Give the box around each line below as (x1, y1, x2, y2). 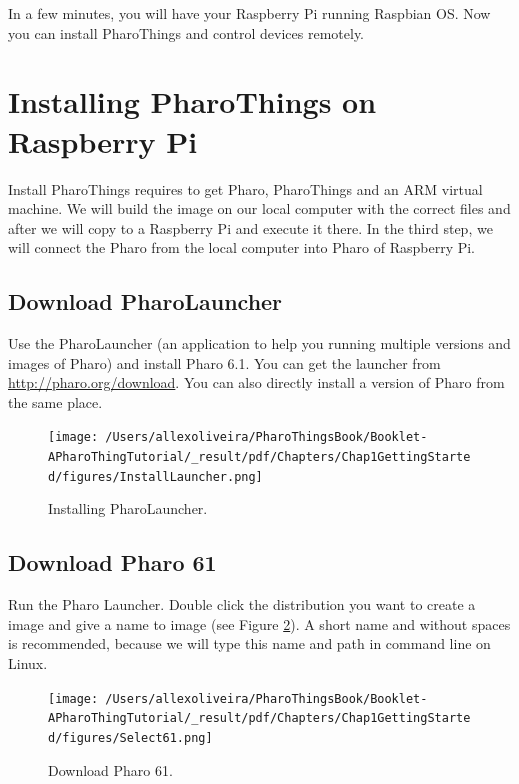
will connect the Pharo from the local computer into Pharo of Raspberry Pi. (8, 237, 476, 258)
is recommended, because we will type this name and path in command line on (8, 633, 491, 654)
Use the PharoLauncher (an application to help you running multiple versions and (8, 333, 511, 354)
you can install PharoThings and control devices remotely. (8, 22, 365, 43)
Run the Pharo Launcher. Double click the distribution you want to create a (8, 594, 476, 615)
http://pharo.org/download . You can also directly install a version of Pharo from (8, 372, 505, 393)
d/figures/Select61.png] (48, 730, 213, 745)
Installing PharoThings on (8, 81, 377, 122)
